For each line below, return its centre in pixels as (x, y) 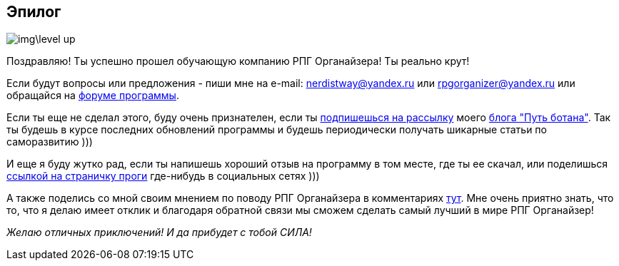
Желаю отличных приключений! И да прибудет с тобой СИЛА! (159, 232)
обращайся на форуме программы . (93, 96)
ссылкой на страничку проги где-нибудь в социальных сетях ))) (163, 176)
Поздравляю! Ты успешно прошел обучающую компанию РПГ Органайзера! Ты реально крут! (238, 61)
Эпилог (34, 12)
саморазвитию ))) (50, 142)
